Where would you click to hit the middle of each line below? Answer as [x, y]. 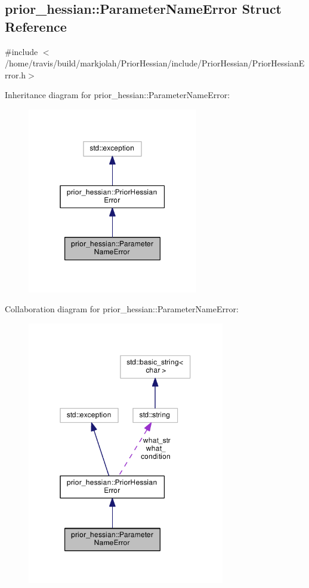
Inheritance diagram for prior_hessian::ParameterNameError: [118, 95]
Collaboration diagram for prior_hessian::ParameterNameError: [122, 309]
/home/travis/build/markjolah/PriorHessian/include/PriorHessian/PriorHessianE [155, 63]
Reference [36, 26]
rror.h [16, 74]
